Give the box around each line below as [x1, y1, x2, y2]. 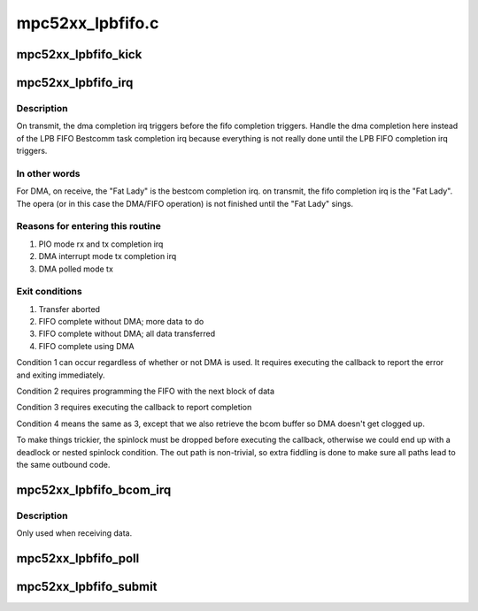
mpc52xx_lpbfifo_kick [16, 47, 143, 62]
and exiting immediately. [16, 370, 105, 380]
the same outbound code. [16, 460, 111, 470]
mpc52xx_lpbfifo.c [16, 13, 159, 33]
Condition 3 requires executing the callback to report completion [16, 402, 252, 413]
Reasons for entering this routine [16, 220, 161, 233]
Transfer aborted [38, 303, 101, 314]
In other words [16, 167, 81, 179]
